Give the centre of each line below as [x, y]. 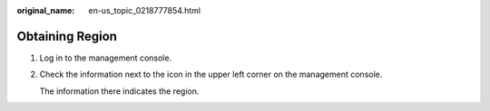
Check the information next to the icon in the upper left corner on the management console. [211, 74]
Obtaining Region [67, 36]
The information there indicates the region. [119, 91]
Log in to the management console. [106, 58]
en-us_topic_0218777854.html [145, 10]
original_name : [46, 10]
